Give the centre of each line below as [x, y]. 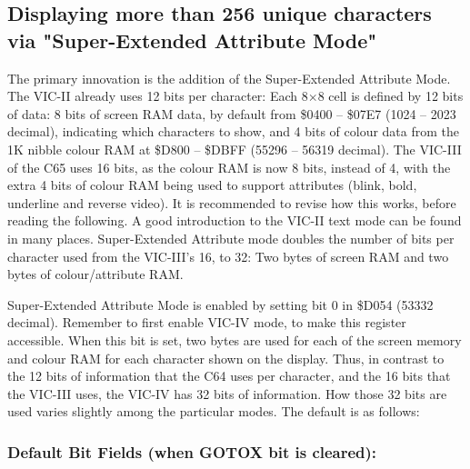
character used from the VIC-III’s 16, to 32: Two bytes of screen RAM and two [228, 256]
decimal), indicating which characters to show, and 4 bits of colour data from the [233, 131]
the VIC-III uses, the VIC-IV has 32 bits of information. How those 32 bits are [227, 393]
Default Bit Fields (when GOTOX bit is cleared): [192, 451]
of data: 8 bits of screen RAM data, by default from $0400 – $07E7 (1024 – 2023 [232, 113]
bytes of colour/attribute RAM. [95, 274]
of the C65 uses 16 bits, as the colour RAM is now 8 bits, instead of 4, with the [229, 167]
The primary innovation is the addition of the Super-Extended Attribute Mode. [229, 78]
